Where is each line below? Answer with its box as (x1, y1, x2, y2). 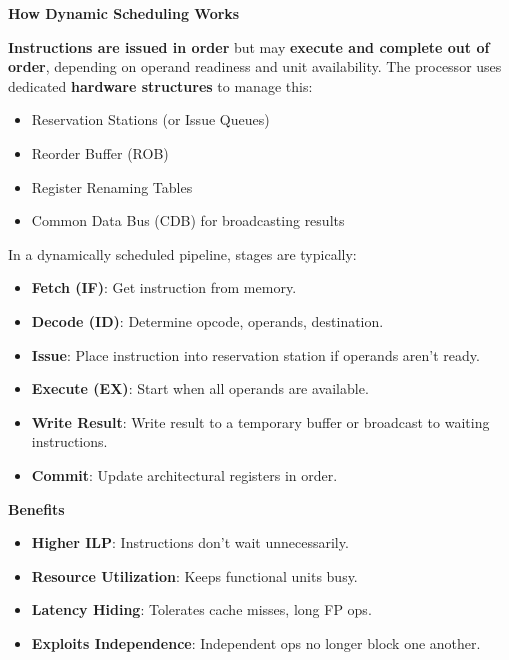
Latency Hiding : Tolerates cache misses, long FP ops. (31, 599, 372, 620)
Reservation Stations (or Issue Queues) (31, 109, 270, 130)
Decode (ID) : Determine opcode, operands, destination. (31, 310, 384, 331)
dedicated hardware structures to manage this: (8, 75, 313, 96)
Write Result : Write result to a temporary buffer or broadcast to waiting (31, 411, 490, 432)
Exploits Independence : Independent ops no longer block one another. (31, 632, 481, 653)
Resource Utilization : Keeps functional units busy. (31, 565, 358, 586)
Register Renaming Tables (31, 176, 193, 197)
